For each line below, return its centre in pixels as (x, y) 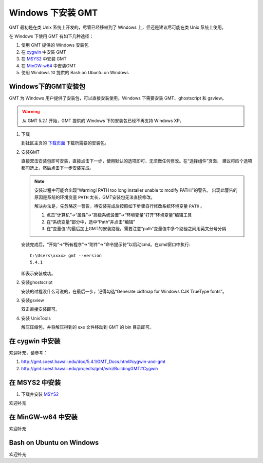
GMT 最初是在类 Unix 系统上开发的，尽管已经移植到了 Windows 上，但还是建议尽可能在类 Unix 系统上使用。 (118, 27)
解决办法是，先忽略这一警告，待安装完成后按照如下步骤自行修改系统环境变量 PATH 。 (120, 206)
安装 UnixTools (36, 318)
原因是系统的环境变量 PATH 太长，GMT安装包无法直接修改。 (95, 197)
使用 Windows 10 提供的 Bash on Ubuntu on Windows (75, 72)
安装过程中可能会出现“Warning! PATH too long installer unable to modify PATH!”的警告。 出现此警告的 (136, 190)
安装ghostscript (37, 282)
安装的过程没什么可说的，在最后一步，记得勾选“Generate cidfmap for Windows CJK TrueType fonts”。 (124, 291)
